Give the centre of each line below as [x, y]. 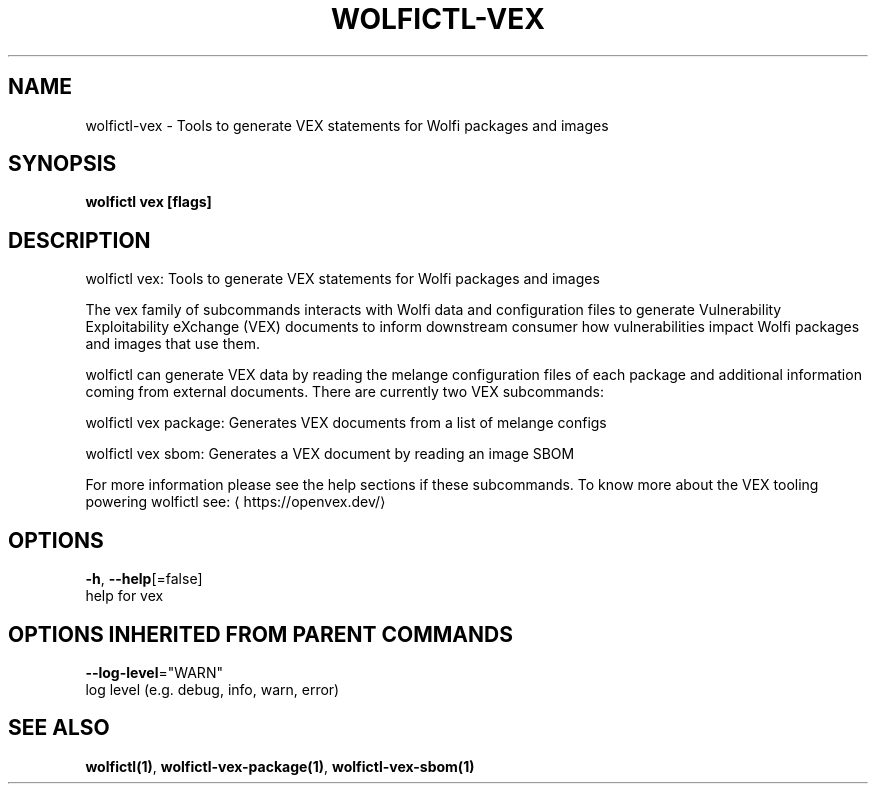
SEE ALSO [59, 728]
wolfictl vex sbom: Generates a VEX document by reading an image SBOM [330, 454]
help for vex [124, 596]
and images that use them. [172, 344]
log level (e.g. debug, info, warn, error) [212, 689]
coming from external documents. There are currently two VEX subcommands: [344, 392]
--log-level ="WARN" [154, 672]
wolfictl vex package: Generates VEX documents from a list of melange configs [346, 423]
